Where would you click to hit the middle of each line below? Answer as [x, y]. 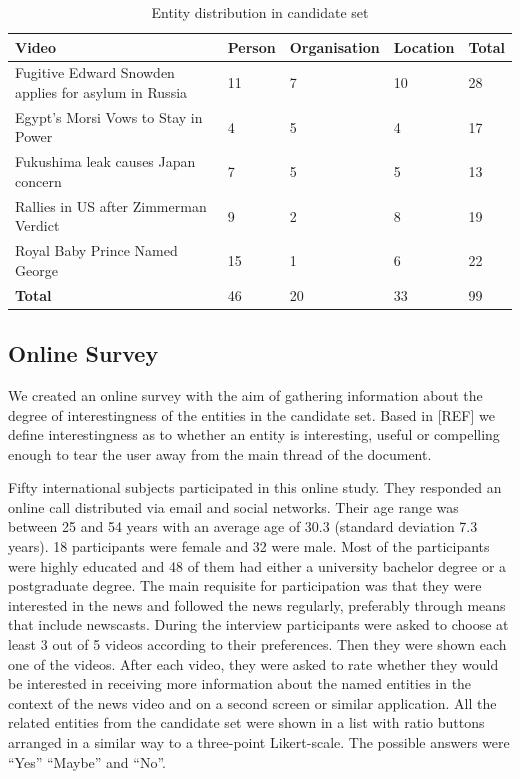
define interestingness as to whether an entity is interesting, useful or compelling [254, 434]
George [36, 269]
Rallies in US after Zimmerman [111, 205]
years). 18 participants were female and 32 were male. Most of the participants [249, 546]
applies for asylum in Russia [101, 92]
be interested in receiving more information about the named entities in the [240, 683]
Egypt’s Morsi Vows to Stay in [109, 116]
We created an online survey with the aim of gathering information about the [245, 394]
